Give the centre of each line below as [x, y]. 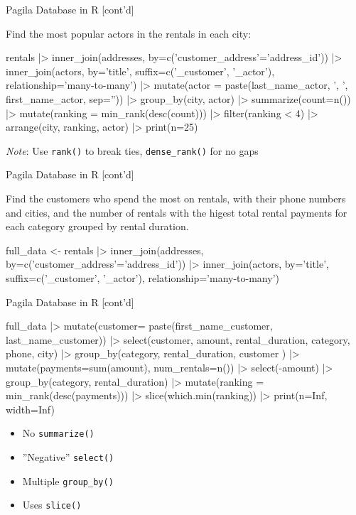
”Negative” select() [68, 456]
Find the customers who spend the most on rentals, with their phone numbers [176, 198]
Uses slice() [52, 505]
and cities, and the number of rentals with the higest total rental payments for [177, 212]
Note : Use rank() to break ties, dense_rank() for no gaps [132, 150]
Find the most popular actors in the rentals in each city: [129, 33]
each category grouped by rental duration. [97, 226]
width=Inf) [30, 409]
